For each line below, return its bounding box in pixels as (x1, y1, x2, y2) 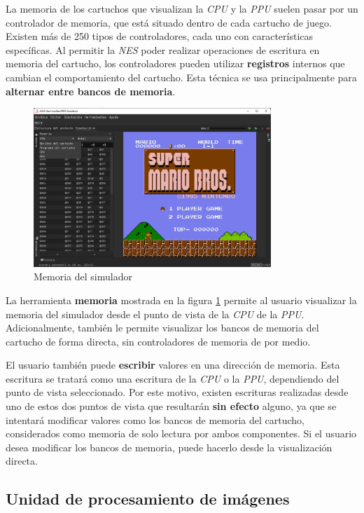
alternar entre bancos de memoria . (6, 83, 176, 98)
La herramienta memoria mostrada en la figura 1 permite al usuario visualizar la (6, 292, 357, 307)
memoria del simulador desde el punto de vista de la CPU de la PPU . (6, 306, 304, 321)
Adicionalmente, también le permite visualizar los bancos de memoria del (6, 320, 319, 335)
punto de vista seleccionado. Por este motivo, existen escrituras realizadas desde (6, 385, 349, 399)
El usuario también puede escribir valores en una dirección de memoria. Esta (6, 357, 340, 372)
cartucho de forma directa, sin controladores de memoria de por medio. (6, 334, 311, 348)
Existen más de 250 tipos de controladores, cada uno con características (6, 29, 314, 43)
